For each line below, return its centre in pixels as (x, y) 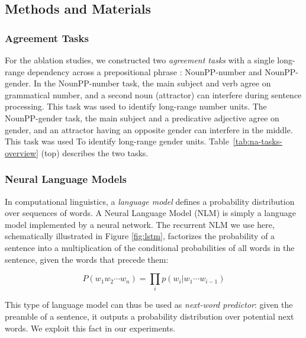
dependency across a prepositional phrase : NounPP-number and (145, 71)
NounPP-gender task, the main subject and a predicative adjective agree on (142, 118)
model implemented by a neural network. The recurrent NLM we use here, (140, 224)
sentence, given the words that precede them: (87, 259)
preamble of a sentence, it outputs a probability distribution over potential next (149, 316)
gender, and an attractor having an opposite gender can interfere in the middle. (149, 129)
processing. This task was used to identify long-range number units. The (136, 106)
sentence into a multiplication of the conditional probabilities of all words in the (150, 247)
